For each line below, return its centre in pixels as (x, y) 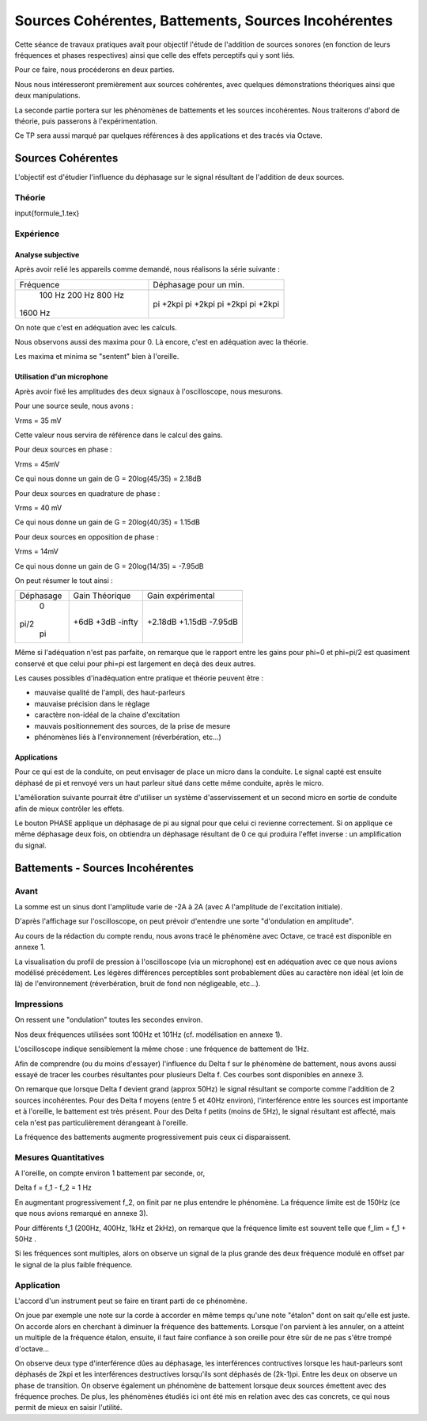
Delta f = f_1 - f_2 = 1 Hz (53, 1187)
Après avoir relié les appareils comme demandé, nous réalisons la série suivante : (147, 269)
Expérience (37, 234)
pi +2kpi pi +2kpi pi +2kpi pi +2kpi (216, 303)
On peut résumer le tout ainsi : (64, 580)
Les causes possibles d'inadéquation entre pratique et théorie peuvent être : (139, 678)
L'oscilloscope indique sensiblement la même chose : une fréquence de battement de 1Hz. (162, 1049)
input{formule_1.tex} (47, 213)
